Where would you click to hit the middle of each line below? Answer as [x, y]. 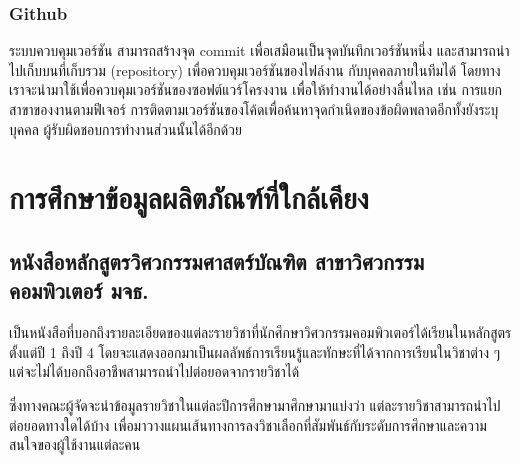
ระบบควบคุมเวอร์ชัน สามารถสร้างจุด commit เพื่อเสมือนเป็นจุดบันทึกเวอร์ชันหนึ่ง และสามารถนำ [259, 50]
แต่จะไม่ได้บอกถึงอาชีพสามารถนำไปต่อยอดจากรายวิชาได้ [154, 371]
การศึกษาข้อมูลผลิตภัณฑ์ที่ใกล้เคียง [189, 197]
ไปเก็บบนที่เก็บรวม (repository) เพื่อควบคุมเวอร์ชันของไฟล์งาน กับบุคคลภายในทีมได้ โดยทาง [255, 69]
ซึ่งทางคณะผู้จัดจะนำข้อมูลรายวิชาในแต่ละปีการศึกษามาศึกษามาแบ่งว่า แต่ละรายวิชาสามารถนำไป [255, 404]
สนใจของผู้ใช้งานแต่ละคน [75, 444]
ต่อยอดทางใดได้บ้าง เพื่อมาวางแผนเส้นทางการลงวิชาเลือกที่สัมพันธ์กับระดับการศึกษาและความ [248, 424]
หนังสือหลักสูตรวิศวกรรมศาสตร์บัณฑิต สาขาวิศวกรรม [217, 260]
